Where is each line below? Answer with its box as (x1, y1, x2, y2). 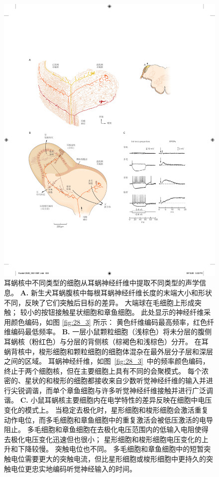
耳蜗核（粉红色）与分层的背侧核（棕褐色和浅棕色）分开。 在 (4, 336, 202, 346)
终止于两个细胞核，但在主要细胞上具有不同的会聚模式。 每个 (4, 365, 202, 376)
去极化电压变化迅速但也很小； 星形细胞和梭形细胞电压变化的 (4, 434, 202, 444)
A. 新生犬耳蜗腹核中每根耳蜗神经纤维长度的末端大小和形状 (20, 287, 212, 297)
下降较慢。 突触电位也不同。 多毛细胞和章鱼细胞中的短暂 (17, 444, 204, 454)
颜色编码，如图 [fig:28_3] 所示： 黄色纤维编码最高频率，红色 (10, 316, 207, 327)
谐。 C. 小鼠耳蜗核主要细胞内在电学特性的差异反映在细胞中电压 (4, 395, 212, 405)
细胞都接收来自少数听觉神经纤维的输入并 (73, 375, 206, 386)
